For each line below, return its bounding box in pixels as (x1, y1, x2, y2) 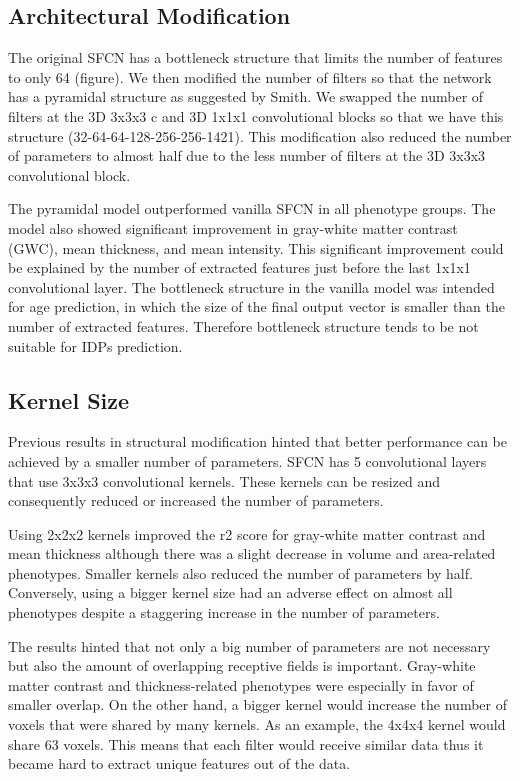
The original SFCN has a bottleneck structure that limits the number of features (8, 47, 503, 68)
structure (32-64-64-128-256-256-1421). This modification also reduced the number (8, 125, 512, 146)
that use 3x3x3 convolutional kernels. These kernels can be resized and (8, 470, 441, 491)
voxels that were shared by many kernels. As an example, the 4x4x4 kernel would (8, 714, 506, 735)
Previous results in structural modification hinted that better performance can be (8, 431, 507, 452)
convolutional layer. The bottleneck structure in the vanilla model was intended (8, 276, 495, 297)
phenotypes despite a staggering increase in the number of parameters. (8, 602, 440, 623)
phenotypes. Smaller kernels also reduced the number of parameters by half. (8, 562, 473, 583)
